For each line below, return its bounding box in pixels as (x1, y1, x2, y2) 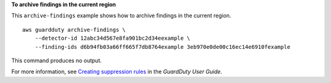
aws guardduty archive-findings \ (22, 26, 126, 33)
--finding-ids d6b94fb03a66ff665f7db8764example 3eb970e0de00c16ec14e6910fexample (34, 43, 291, 50)
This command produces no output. (11, 57, 102, 64)
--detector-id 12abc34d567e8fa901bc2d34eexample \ (34, 35, 191, 42)
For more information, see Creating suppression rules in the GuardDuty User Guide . (11, 68, 223, 76)
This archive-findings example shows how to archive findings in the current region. (11, 12, 232, 20)
